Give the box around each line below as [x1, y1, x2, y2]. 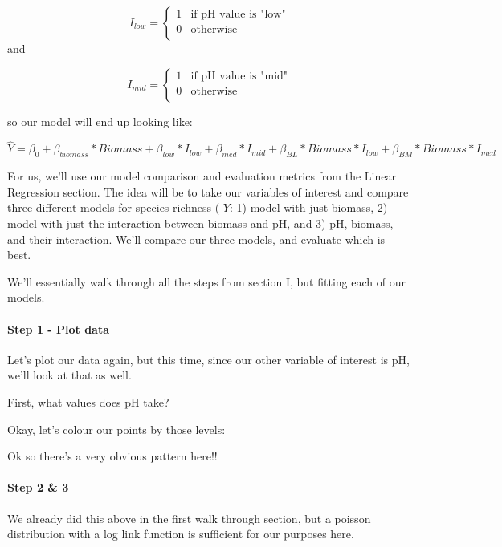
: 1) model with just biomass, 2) [229, 199, 388, 216]
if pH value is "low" [190, 8, 286, 20]
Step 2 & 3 [7, 479, 69, 496]
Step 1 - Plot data [7, 320, 110, 337]
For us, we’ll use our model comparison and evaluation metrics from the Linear [7, 168, 396, 184]
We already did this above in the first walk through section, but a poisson [7, 509, 371, 526]
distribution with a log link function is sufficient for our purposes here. [7, 525, 354, 542]
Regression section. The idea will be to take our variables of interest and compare [7, 183, 409, 200]
